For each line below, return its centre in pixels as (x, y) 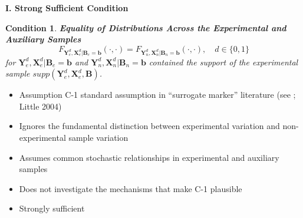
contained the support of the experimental (223, 62)
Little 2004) (40, 106)
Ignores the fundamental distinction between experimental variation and (149, 126)
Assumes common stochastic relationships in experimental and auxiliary (149, 157)
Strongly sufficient (52, 208)
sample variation (98, 137)
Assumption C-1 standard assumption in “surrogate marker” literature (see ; (157, 95)
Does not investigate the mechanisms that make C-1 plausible (131, 188)
